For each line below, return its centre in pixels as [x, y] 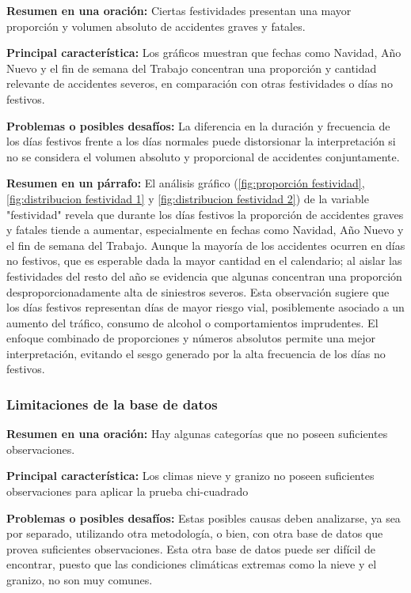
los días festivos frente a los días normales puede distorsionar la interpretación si [201, 141]
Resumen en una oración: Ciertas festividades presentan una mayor [179, 10]
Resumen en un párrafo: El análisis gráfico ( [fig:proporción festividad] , [186, 183]
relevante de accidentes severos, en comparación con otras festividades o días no [200, 83]
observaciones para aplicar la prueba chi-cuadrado [127, 491]
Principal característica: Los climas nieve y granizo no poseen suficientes [190, 476]
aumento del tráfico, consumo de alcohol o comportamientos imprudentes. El [192, 322]
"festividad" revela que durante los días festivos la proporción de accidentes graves [205, 214]
